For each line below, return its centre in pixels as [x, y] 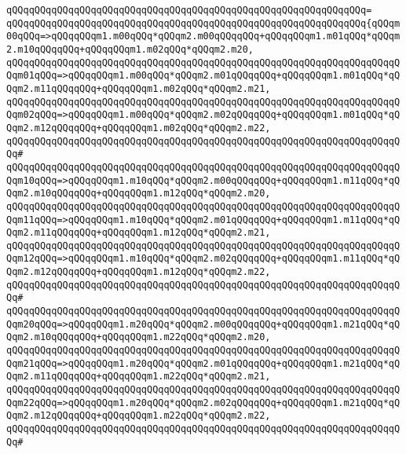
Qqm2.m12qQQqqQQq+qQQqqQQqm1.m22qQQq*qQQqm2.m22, [139, 416]
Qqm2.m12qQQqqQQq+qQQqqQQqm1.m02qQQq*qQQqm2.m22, [139, 128]
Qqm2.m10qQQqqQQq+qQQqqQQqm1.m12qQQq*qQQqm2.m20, [139, 194]
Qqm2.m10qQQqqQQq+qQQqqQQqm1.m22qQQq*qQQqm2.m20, [139, 337]
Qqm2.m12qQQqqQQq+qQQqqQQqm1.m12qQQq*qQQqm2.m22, [139, 272]
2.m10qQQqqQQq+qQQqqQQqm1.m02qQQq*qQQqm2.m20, [130, 49]
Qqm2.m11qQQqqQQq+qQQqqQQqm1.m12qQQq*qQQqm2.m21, [139, 233]
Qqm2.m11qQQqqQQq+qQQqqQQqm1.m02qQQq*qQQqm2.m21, [139, 88]
